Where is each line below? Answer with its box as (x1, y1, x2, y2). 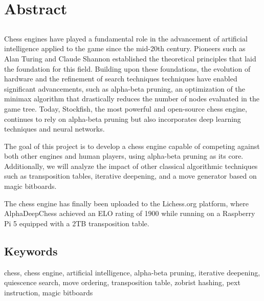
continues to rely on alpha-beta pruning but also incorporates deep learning (4, 113, 241, 124)
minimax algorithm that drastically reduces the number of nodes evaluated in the (4, 93, 259, 104)
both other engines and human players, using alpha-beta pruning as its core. (4, 150, 244, 161)
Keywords (4, 243, 58, 259)
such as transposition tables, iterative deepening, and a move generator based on (4, 170, 257, 181)
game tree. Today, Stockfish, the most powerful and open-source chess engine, (4, 103, 247, 114)
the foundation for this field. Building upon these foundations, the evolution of (4, 63, 251, 74)
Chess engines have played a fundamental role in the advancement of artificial (4, 33, 248, 44)
